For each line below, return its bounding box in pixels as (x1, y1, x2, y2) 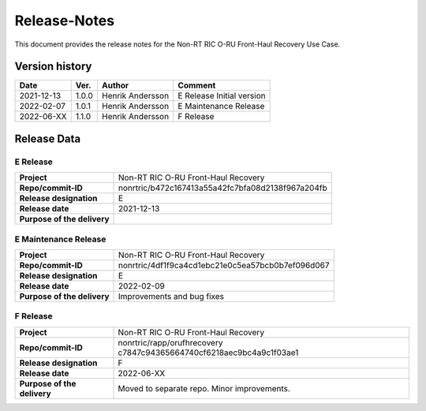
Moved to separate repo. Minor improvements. (118, 383, 291, 394)
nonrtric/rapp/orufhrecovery (118, 337, 223, 348)
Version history (14, 60, 92, 73)
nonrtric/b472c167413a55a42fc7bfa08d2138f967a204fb (118, 182, 327, 193)
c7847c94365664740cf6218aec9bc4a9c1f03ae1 (118, 347, 299, 358)
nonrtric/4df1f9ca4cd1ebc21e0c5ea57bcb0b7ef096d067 (118, 260, 330, 271)
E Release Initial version (177, 91, 266, 102)
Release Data (14, 132, 81, 145)
